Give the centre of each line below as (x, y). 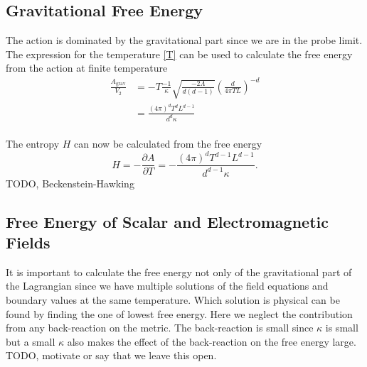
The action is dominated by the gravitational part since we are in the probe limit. (184, 40)
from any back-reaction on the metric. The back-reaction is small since (160, 328)
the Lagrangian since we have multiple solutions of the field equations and (167, 286)
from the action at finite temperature (87, 68)
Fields (28, 242)
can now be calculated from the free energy (168, 144)
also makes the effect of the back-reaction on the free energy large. (212, 341)
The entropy (33, 144)
